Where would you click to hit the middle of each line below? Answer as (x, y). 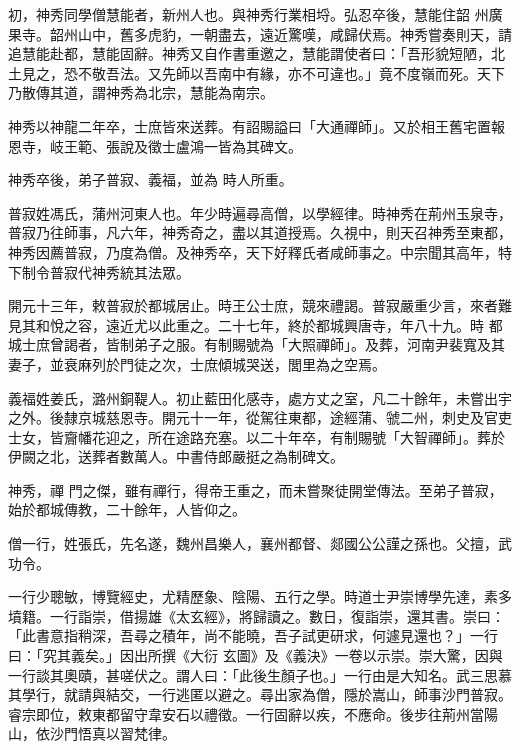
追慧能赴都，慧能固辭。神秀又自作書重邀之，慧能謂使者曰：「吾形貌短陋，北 (256, 53)
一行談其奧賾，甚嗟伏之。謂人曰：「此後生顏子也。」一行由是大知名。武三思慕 (260, 674)
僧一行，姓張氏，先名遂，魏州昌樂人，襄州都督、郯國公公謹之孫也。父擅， (253, 543)
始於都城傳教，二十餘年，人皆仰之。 (127, 509)
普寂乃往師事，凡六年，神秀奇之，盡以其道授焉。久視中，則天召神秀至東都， (260, 232)
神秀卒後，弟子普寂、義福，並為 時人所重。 (150, 179)
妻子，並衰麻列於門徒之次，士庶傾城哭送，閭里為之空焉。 (197, 363)
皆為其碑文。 (259, 145)
